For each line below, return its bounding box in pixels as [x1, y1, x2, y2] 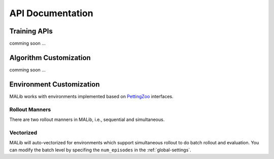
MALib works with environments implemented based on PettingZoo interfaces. [9, 93, 174, 99]
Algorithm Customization [9, 53, 91, 62]
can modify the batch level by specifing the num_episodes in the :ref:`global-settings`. [9, 147, 191, 153]
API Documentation [9, 8, 93, 19]
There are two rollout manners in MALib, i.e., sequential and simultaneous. [9, 116, 165, 123]
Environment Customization [9, 80, 100, 89]
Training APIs [9, 27, 53, 35]
